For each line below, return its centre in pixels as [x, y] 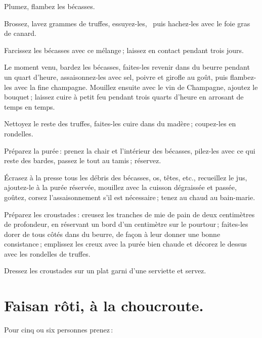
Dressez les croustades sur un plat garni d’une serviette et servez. [105, 271]
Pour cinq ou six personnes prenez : [59, 330]
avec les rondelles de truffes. [47, 253]
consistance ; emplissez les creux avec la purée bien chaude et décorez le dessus [126, 244]
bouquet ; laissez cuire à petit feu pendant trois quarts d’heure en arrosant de [124, 97]
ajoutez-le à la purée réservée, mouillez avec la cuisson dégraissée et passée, [120, 187]
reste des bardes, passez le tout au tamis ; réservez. [83, 160]
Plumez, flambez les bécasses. [50, 6]
